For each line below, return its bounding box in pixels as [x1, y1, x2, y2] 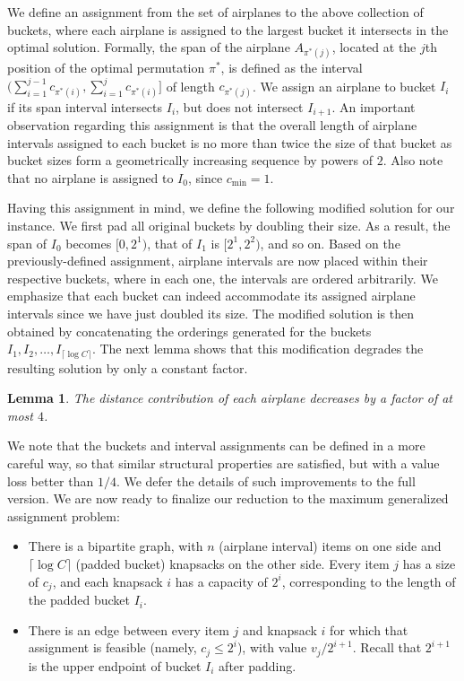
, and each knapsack [52, 572, 163, 590]
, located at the [331, 38, 417, 57]
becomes [65, 233, 112, 252]
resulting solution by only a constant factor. [7, 358, 248, 377]
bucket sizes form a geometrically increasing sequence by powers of [7, 151, 374, 170]
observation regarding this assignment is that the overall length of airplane [7, 116, 417, 135]
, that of [147, 233, 193, 252]
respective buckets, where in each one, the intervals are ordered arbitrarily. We [7, 268, 438, 287]
